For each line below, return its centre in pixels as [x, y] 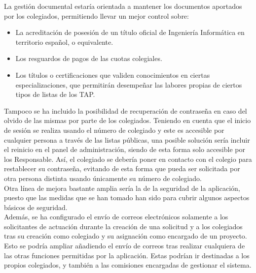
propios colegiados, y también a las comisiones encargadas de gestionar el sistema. [128, 265]
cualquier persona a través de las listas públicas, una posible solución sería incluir [127, 139]
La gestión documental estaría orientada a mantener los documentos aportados [123, 6]
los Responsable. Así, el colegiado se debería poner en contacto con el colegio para [128, 159]
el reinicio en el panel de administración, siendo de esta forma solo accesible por [125, 149]
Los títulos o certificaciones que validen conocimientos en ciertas [113, 75]
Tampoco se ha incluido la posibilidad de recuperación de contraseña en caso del [126, 110]
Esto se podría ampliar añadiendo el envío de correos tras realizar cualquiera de [125, 246]
